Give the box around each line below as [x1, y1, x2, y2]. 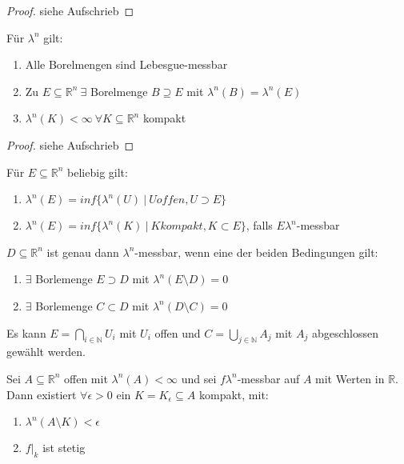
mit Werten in [315, 370, 385, 386]
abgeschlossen [311, 324, 378, 341]
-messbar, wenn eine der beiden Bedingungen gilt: [134, 243, 378, 260]
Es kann [6, 324, 46, 341]
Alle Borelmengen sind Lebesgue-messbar [25, 56, 228, 73]
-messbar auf [237, 370, 300, 386]
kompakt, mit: [199, 386, 269, 402]
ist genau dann [46, 243, 119, 260]
